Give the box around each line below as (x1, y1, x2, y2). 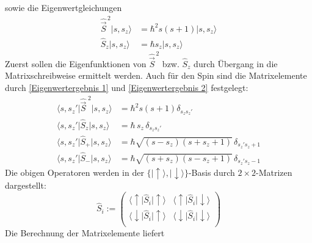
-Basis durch (188, 165, 235, 178)
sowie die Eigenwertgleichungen (5, 1, 122, 13)
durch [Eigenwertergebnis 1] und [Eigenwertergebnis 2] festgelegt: (5, 81, 249, 93)
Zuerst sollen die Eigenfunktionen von (5, 57, 147, 70)
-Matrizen (256, 165, 292, 178)
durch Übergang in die (194, 57, 278, 70)
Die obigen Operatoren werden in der (5, 165, 144, 178)
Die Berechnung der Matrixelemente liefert (5, 226, 165, 239)
